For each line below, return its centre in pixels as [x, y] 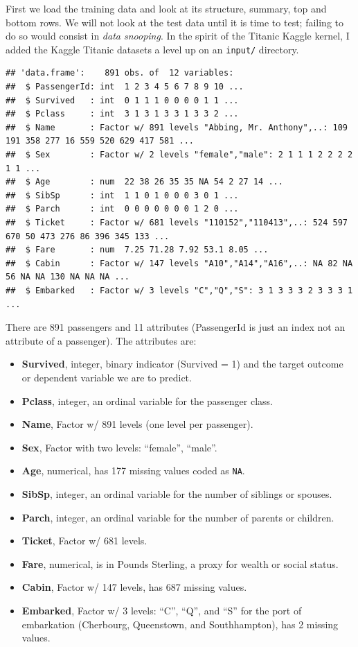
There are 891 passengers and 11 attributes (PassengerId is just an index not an [176, 327]
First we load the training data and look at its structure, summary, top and [166, 8]
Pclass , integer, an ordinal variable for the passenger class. [147, 400]
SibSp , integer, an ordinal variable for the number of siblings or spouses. [177, 493]
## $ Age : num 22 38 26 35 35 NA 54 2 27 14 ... [144, 182]
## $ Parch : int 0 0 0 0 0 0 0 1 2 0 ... [122, 209]
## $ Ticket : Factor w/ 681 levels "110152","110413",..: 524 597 [177, 222]
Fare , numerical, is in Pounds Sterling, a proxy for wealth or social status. [180, 563]
